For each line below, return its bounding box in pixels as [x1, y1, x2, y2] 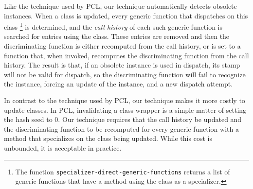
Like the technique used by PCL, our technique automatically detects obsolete [4, 1, 237, 11]
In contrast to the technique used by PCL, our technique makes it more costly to [4, 95, 245, 105]
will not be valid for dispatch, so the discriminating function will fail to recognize [4, 69, 246, 79]
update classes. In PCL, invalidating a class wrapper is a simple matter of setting [4, 104, 247, 115]
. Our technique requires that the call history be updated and [58, 114, 242, 124]
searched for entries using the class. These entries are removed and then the [4, 31, 230, 41]
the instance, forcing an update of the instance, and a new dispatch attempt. [4, 79, 233, 89]
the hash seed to [4, 114, 53, 124]
